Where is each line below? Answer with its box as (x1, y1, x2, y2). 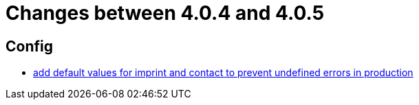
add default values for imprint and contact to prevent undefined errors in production (33, 67, 413, 79)
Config (6, 37, 53, 55)
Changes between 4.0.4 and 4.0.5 (6, 1, 325, 25)
